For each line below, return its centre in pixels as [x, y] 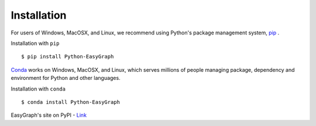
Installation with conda [38, 89]
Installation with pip [35, 43]
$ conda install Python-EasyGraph [71, 102]
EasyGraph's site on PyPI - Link [49, 115]
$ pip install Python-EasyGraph [68, 57]
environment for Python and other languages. [66, 78]
